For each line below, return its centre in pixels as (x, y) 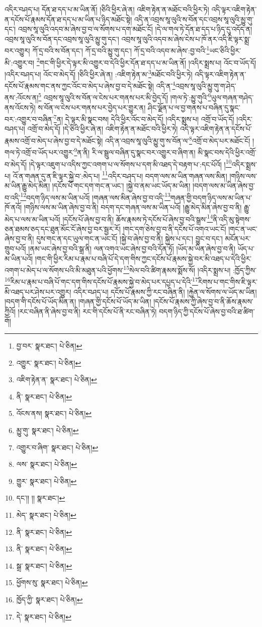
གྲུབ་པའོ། (15, 248)
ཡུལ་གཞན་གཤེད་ (232, 97)
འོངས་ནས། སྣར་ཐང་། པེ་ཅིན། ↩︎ (54, 413)
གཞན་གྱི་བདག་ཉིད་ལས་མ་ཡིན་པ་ (211, 197)
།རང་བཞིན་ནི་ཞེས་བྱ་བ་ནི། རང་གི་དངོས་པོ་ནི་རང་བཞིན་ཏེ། (87, 311)
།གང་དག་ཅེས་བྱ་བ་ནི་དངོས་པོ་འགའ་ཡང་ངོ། (174, 228)
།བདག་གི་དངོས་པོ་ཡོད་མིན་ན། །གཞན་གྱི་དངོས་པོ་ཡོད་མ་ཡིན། (78, 301)
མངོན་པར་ (238, 238)
